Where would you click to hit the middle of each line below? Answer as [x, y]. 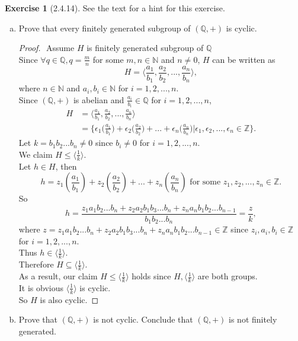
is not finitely [253, 319]
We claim [36, 154]
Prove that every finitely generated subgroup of [105, 28]
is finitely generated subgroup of [145, 48]
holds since [151, 276]
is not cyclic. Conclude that [143, 319]
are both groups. [227, 276]
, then [66, 166]
